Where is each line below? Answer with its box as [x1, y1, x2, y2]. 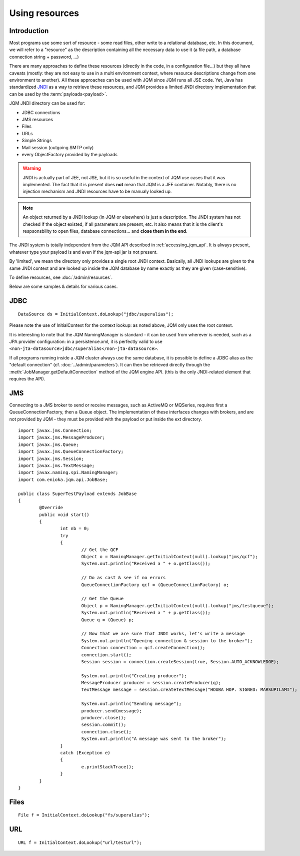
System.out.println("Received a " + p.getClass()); [81, 610, 211, 616]
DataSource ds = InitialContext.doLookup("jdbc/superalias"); [18, 311, 174, 317]
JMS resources [21, 116, 53, 122]
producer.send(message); [81, 708, 142, 713]
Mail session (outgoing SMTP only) [21, 144, 94, 150]
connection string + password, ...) [9, 54, 79, 60]
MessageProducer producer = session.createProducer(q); [81, 680, 221, 686]
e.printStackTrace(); [81, 764, 134, 769]
